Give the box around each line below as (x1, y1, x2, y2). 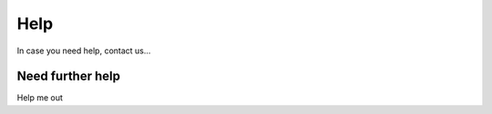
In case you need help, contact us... (16, 45, 151, 56)
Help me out (16, 92, 64, 103)
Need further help (16, 69, 120, 84)
